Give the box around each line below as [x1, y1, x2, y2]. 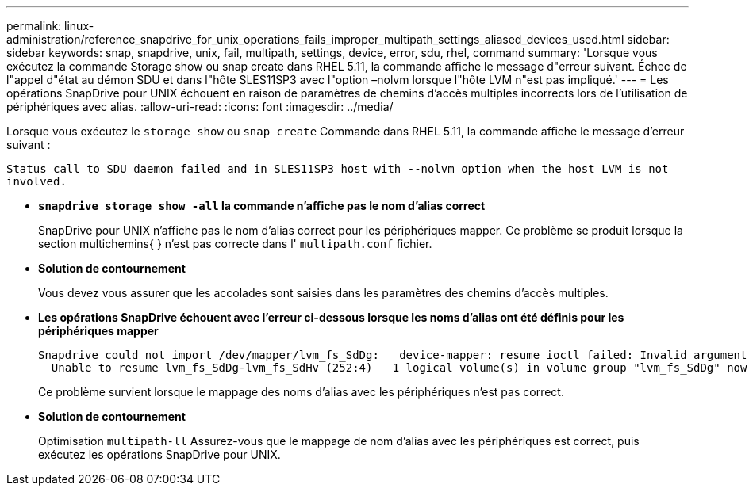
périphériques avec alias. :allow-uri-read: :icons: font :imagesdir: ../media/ [6, 100, 394, 113]
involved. [6, 175, 67, 188]
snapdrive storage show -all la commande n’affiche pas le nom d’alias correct [38, 199, 486, 212]
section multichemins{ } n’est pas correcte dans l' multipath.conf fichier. [38, 237, 432, 250]
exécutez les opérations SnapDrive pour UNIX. [38, 448, 281, 461]
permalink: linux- [6, 19, 94, 32]
